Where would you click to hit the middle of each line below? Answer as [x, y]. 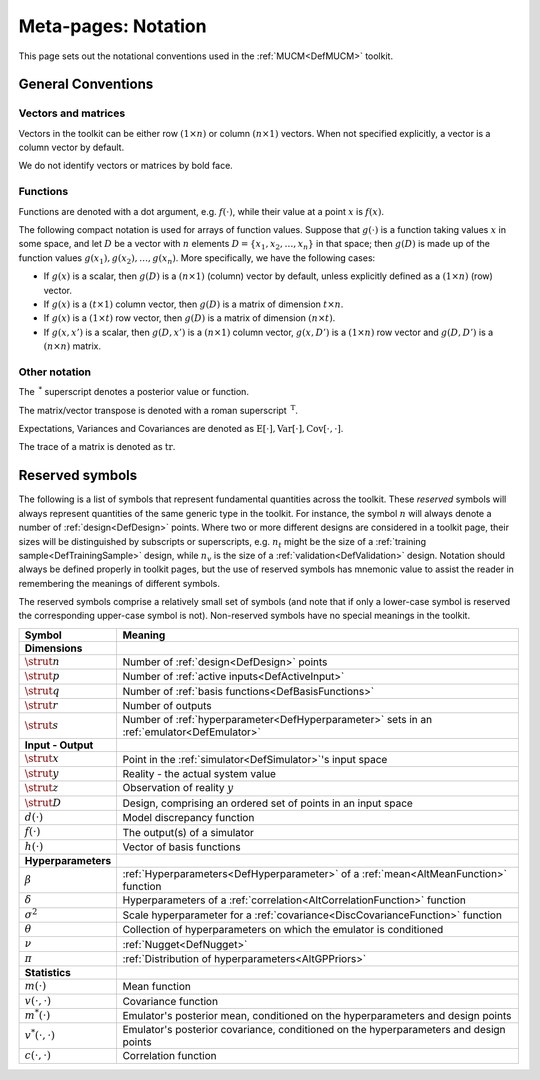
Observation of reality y [178, 788]
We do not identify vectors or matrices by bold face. [126, 166]
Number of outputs [167, 706]
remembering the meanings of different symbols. [119, 583]
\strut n [42, 661]
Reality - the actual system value [199, 774]
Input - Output [59, 745]
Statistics [48, 973]
